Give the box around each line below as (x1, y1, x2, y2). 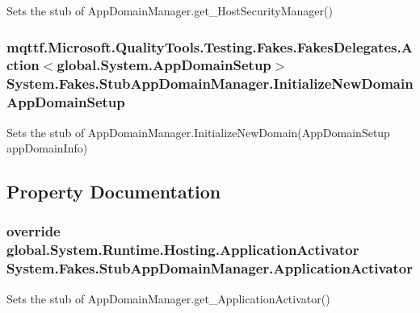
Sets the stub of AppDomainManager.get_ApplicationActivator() (6, 290, 330, 307)
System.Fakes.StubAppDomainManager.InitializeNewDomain (6, 73, 414, 94)
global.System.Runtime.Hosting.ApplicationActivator (6, 240, 359, 260)
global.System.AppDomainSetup (57, 55, 271, 75)
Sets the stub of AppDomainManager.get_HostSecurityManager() (6, 2, 333, 19)
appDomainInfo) (6, 140, 88, 156)
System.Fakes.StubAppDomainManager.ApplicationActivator (6, 258, 413, 278)
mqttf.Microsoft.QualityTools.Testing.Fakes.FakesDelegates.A (6, 36, 413, 56)
